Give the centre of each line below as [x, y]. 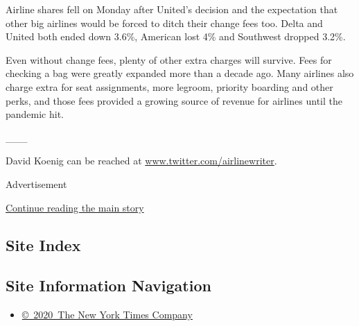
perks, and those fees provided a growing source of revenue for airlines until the [174, 100]
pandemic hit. [35, 114]
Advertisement [36, 183]
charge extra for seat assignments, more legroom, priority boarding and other [169, 86]
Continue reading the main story [75, 207]
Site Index [43, 244]
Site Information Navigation [108, 285]
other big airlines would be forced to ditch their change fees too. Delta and [164, 23]
